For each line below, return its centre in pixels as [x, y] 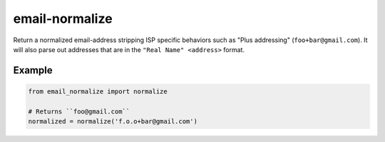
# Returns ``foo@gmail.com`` [79, 111]
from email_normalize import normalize [98, 91]
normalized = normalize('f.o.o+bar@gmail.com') [113, 122]
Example [33, 70]
